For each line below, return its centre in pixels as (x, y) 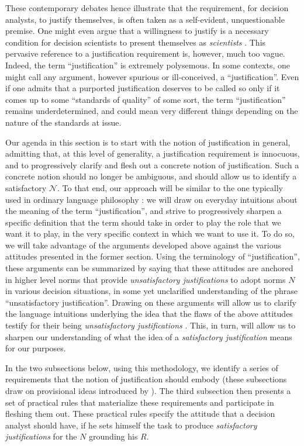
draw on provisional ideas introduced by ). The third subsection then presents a (148, 390)
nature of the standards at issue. (63, 122)
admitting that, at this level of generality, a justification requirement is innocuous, (153, 153)
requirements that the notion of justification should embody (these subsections (146, 379)
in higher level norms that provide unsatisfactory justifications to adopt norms (146, 279)
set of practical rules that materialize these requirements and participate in (140, 402)
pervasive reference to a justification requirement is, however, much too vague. (145, 53)
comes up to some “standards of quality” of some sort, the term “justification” (146, 99)
